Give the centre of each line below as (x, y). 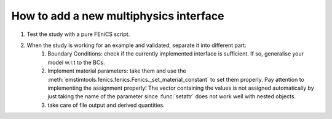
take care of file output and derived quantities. (106, 105)
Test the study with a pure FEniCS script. (78, 34)
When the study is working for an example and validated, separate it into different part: (136, 45)
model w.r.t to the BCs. (76, 62)
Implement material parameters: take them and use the (117, 71)
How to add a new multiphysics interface (118, 16)
